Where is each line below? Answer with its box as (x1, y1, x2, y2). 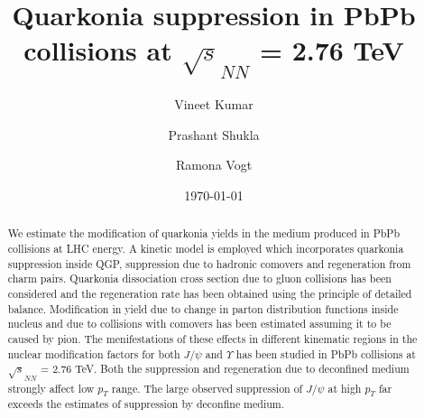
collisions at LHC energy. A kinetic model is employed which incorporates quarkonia (7, 241, 404, 256)
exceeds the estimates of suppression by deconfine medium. (7, 395, 285, 411)
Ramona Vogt (175, 155, 253, 174)
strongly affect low (7, 380, 95, 395)
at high (327, 380, 362, 395)
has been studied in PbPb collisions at (235, 346, 416, 361)
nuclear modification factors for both (7, 346, 180, 361)
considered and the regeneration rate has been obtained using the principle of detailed (7, 286, 412, 302)
